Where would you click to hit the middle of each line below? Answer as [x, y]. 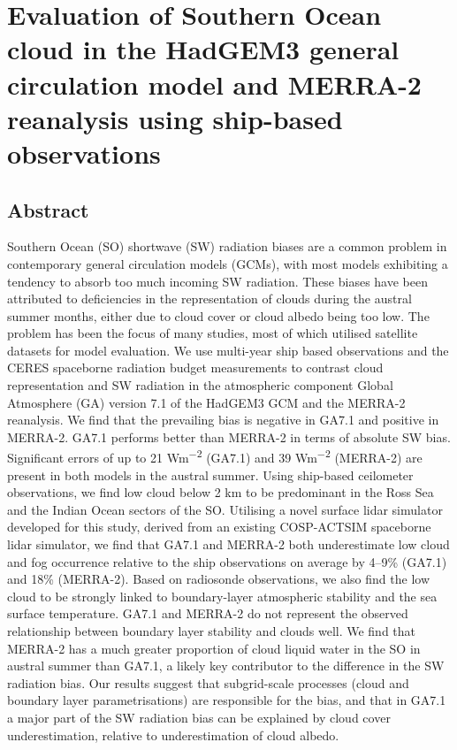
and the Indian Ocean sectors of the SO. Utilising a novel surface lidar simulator [225, 509]
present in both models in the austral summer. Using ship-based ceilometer [210, 474]
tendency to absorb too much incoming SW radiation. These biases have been [217, 281]
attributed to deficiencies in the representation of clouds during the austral [209, 298]
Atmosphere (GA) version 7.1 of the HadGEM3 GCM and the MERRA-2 [206, 402]
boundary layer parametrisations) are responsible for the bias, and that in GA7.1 [227, 700]
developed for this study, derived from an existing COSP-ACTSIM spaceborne [219, 527]
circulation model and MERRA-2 [214, 84]
